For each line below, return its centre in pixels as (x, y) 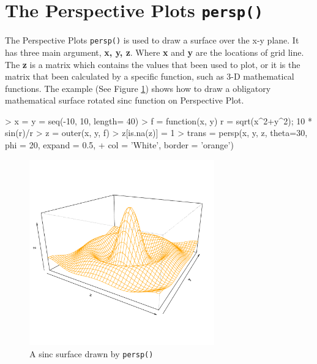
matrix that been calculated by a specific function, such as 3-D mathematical (150, 76)
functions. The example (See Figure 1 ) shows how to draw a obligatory (138, 88)
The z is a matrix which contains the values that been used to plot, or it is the (153, 64)
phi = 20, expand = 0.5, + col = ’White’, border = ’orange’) (119, 145)
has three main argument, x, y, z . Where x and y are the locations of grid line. (155, 52)
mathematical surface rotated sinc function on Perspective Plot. (125, 100)
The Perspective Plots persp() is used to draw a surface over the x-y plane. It (152, 40)
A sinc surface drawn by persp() (91, 353)
